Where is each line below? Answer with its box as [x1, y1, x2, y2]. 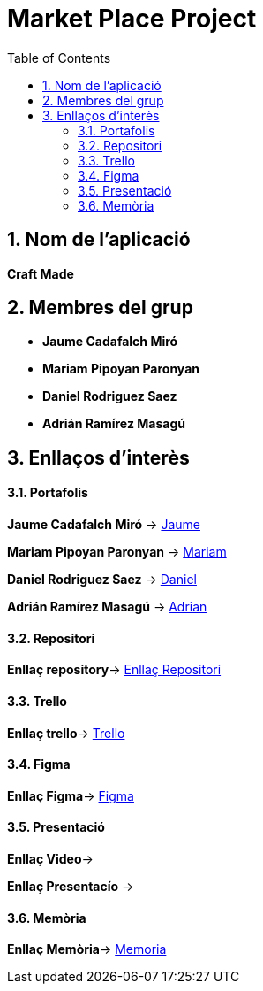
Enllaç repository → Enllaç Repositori [7, 662, 222, 678]
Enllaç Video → [7, 850, 94, 866]
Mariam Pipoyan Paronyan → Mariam [7, 544, 227, 560]
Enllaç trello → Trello [7, 725, 125, 741]
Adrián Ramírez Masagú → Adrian [7, 599, 207, 615]
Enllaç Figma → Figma [7, 787, 134, 803]
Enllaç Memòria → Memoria [7, 941, 167, 957]
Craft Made [7, 265, 74, 281]
